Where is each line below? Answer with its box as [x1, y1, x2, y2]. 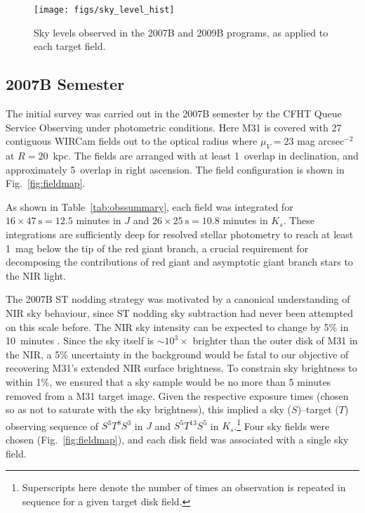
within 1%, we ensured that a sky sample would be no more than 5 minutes [6, 374, 331, 389]
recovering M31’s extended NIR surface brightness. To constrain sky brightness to [6, 361, 357, 375]
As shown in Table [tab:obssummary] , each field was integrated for [6, 199, 293, 214]
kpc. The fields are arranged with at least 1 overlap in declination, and [53, 148, 359, 163]
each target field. [34, 39, 106, 53]
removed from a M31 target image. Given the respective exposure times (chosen [6, 388, 349, 403]
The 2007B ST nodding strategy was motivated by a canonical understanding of [6, 292, 350, 306]
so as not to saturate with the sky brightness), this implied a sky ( [6, 402, 292, 417]
